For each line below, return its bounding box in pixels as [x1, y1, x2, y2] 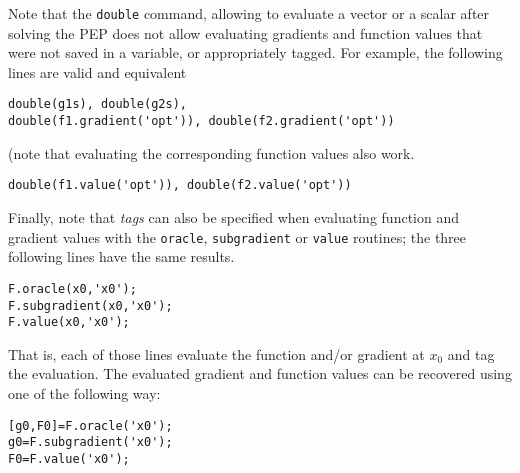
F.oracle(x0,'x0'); [8, 281, 137, 296]
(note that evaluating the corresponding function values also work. [8, 142, 415, 163]
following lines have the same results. [8, 246, 235, 267]
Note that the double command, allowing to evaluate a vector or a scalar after [8, 3, 490, 23]
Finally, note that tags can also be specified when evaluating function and [8, 207, 459, 227]
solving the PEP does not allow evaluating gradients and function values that [8, 22, 483, 43]
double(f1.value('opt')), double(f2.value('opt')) [8, 178, 352, 193]
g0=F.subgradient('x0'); [8, 435, 173, 450]
